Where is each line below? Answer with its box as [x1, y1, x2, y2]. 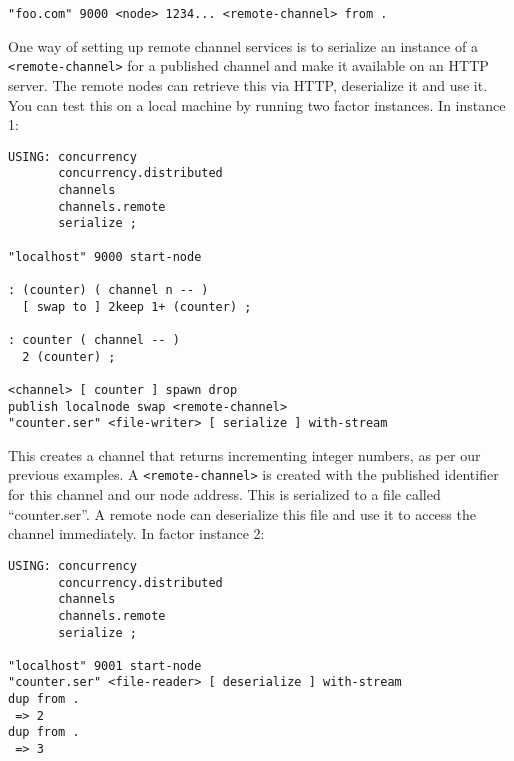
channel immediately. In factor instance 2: [8, 523, 265, 544]
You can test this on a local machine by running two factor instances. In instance [8, 94, 506, 115]
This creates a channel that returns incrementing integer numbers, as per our [8, 444, 481, 465]
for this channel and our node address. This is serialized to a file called [8, 484, 441, 505]
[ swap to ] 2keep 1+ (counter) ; [22, 299, 252, 314]
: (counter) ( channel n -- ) [8, 282, 209, 297]
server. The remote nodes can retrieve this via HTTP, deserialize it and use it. [8, 74, 488, 95]
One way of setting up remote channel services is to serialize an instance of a [8, 35, 478, 56]
